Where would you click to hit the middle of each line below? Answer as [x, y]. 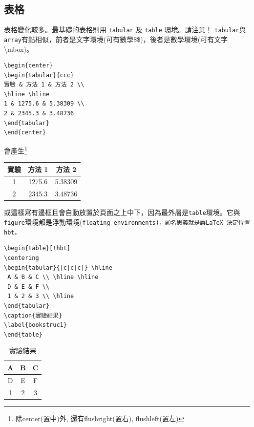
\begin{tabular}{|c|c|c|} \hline [58, 267]
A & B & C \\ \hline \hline [53, 277]
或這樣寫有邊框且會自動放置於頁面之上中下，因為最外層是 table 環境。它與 [122, 212]
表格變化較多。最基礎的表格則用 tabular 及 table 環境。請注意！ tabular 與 [125, 30]
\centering [21, 258]
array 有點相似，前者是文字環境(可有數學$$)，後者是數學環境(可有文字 [116, 39]
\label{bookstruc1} [35, 325]
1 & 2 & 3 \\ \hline [41, 296]
